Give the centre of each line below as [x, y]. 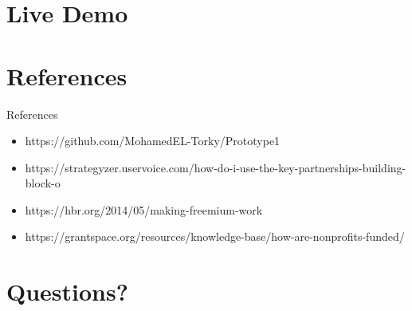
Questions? [67, 291]
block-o [43, 183]
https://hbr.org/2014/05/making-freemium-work [144, 209]
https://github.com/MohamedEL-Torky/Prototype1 [153, 141]
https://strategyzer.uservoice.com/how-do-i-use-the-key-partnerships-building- [216, 167]
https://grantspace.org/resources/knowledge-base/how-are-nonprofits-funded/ [215, 236]
